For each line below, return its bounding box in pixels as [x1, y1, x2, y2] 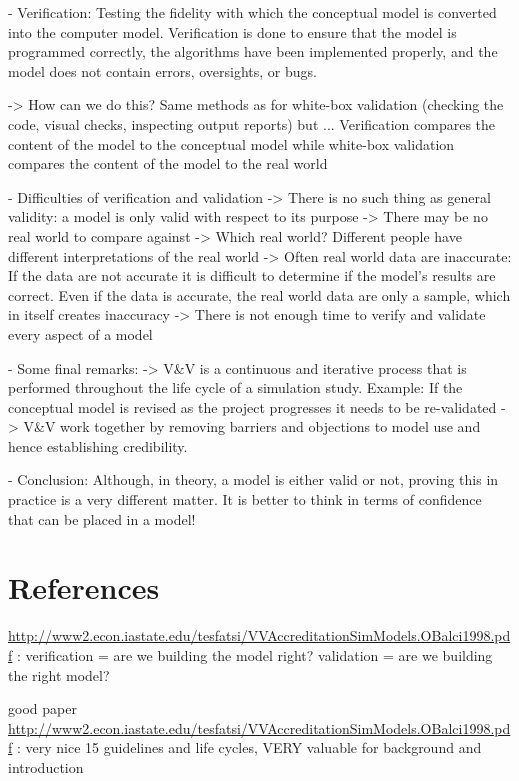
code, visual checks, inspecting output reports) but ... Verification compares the [8, 113, 496, 134]
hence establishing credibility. [8, 435, 188, 456]
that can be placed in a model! [8, 508, 196, 529]
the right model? [8, 664, 110, 685]
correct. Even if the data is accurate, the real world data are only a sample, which [8, 284, 511, 305]
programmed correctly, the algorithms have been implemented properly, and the [8, 41, 498, 62]
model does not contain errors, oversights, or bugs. [8, 60, 317, 81]
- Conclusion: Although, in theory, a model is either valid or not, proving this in [8, 469, 499, 490]
